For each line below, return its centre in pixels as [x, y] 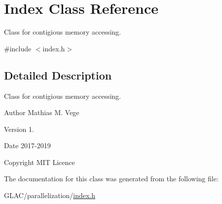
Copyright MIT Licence [39, 162]
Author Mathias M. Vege [42, 112]
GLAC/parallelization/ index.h [50, 195]
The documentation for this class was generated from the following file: [111, 179]
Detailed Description [58, 75]
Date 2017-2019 [27, 145]
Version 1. [19, 129]
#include [18, 48]
